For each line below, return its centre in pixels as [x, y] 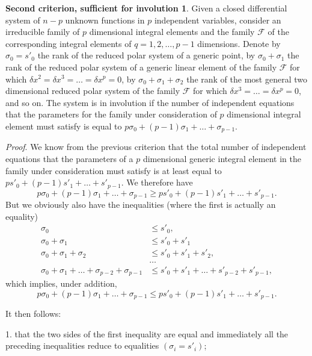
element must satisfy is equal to [64, 126]
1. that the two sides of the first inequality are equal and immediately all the [147, 333]
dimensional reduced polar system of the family [93, 91]
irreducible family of [43, 32]
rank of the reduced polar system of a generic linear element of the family [141, 67]
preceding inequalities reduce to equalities [82, 345]
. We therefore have [157, 182]
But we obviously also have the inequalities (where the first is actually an [141, 205]
